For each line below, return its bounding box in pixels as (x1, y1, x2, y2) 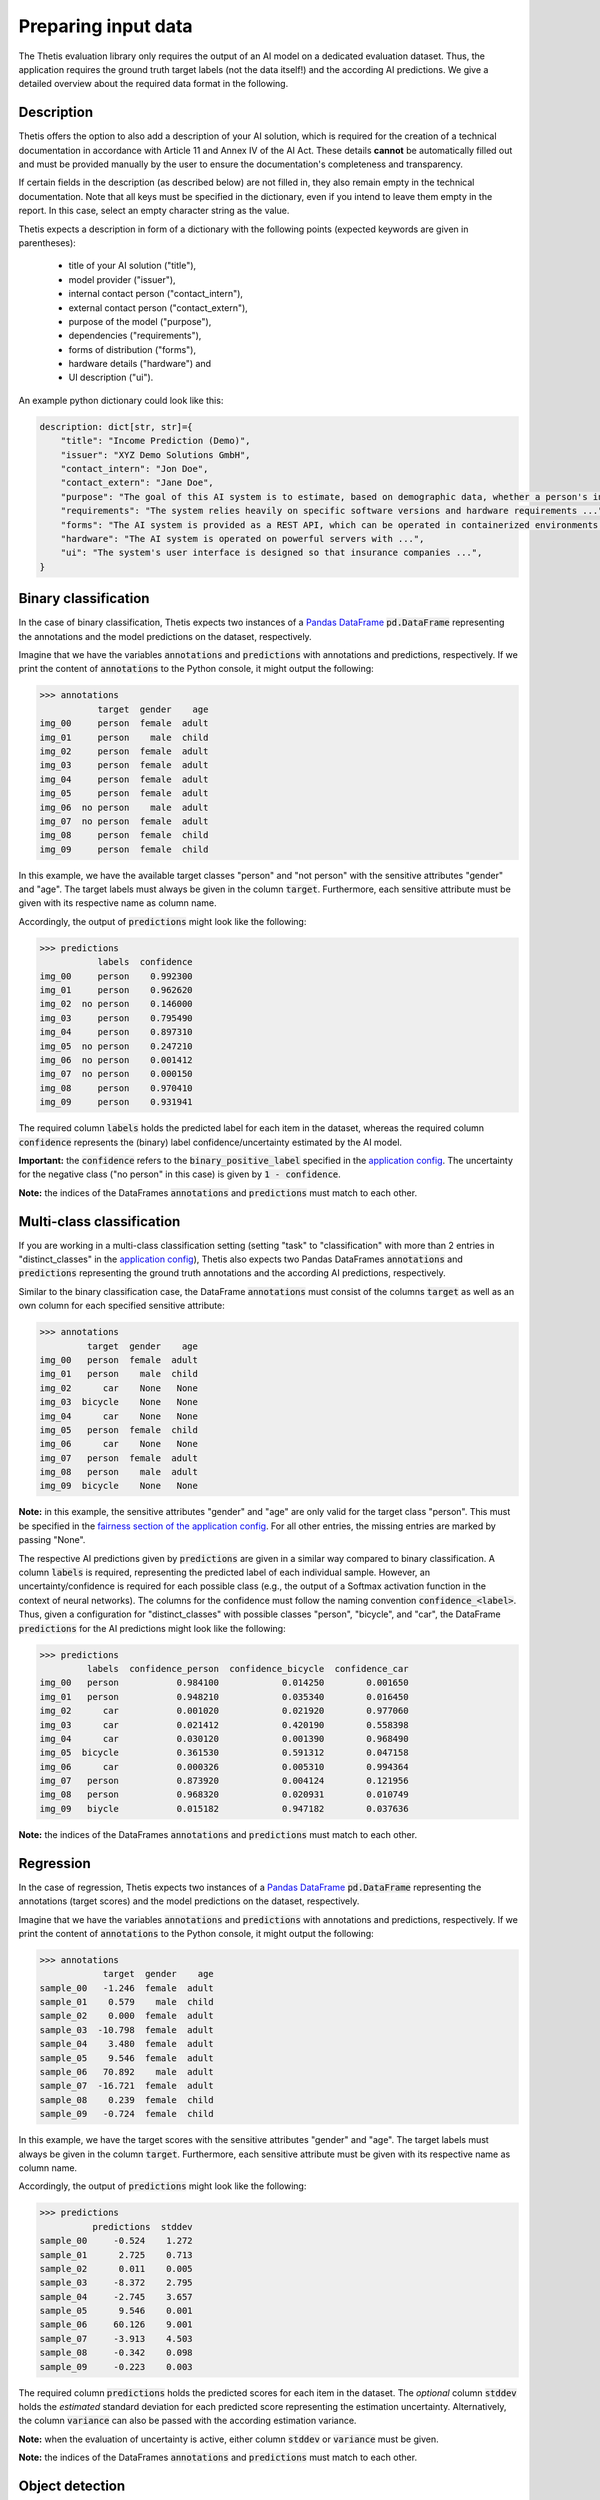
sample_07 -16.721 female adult (39, 2080, 214, 2092)
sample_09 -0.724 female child (39, 2108, 214, 2120)
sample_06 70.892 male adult (39, 2066, 214, 2078)
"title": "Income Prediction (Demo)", (60, 435, 251, 447)
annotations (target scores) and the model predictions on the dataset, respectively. (18, 1895, 360, 1907)
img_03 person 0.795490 (39, 1012, 194, 1024)
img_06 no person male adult (39, 801, 209, 813)
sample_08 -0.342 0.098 (39, 2347, 194, 2359)
